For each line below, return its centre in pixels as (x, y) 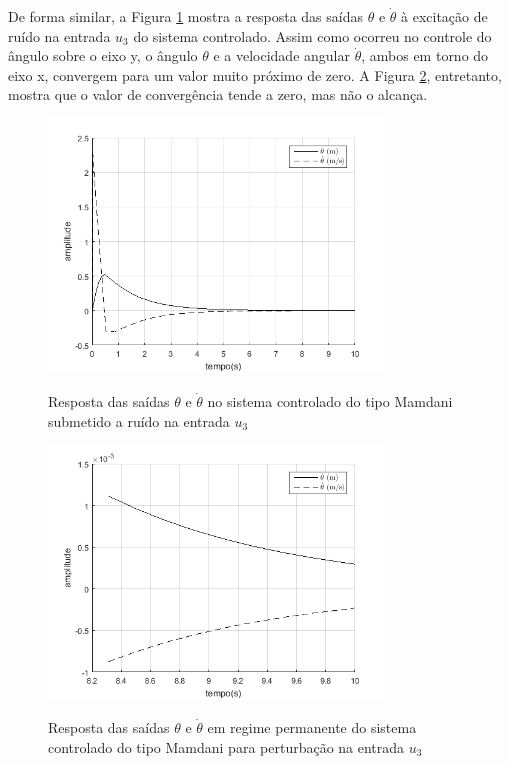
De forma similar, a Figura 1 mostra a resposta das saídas (185, 16)
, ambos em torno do (425, 55)
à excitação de (444, 16)
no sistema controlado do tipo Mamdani (330, 400)
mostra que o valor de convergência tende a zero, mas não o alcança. (218, 94)
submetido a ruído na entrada (139, 420)
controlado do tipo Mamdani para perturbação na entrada (226, 746)
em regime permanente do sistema (312, 727)
